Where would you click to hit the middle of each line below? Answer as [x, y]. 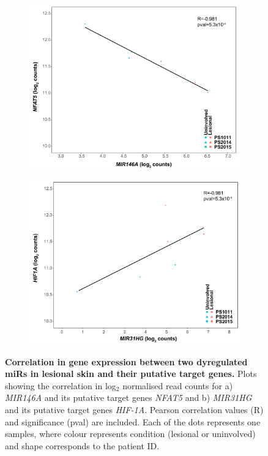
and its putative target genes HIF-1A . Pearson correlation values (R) [134, 410]
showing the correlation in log [61, 385]
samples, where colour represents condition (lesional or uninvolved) [130, 434]
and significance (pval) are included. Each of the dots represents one [133, 421]
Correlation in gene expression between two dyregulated [126, 361]
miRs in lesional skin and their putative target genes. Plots [131, 374]
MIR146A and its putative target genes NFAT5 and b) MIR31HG [128, 397]
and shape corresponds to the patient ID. [82, 445]
